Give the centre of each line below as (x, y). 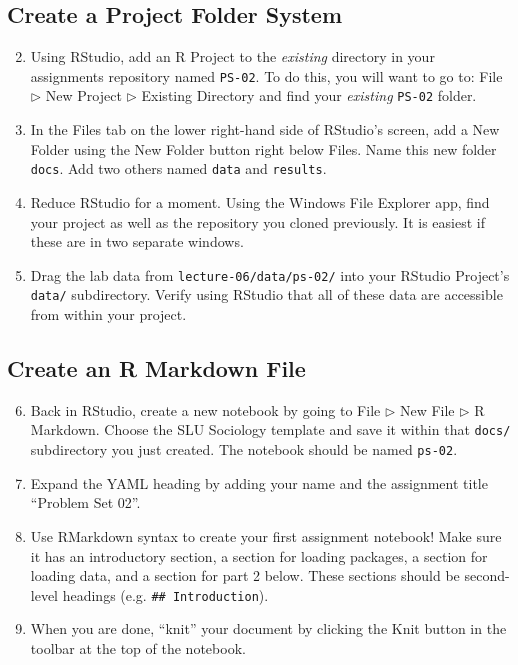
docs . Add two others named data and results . (178, 168)
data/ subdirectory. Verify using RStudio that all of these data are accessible (266, 294)
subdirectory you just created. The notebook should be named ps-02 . (244, 449)
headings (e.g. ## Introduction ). (165, 594)
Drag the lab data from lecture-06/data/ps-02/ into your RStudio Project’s (270, 274)
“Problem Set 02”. (85, 502)
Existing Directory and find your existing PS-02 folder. (309, 95)
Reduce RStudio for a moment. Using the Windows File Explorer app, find (260, 201)
